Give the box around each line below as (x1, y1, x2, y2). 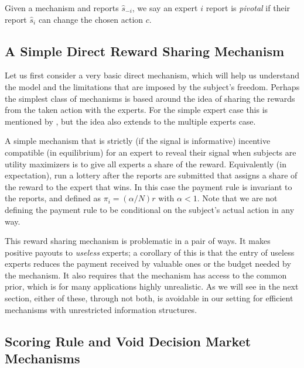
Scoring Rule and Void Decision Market (5, 332, 251, 350)
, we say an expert (132, 2, 198, 13)
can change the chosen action (38, 13, 144, 25)
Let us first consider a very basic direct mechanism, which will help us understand (5, 69, 299, 81)
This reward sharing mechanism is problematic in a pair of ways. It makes (5, 235, 271, 247)
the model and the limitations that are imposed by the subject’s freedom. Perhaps (5, 80, 300, 92)
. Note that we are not (197, 192, 278, 204)
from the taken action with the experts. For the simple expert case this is (5, 104, 268, 116)
